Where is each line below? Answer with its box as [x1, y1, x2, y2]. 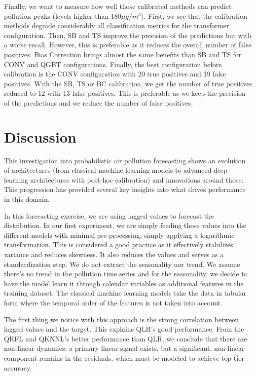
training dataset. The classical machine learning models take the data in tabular [4, 288, 247, 298]
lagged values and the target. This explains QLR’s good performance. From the [4, 324, 244, 334]
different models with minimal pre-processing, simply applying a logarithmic [4, 229, 235, 240]
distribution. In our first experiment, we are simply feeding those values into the [4, 220, 246, 230]
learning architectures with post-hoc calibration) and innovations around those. [4, 174, 244, 185]
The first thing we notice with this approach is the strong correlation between [4, 314, 239, 324]
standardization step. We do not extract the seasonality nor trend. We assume [4, 259, 240, 269]
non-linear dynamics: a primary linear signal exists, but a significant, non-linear [4, 343, 245, 353]
